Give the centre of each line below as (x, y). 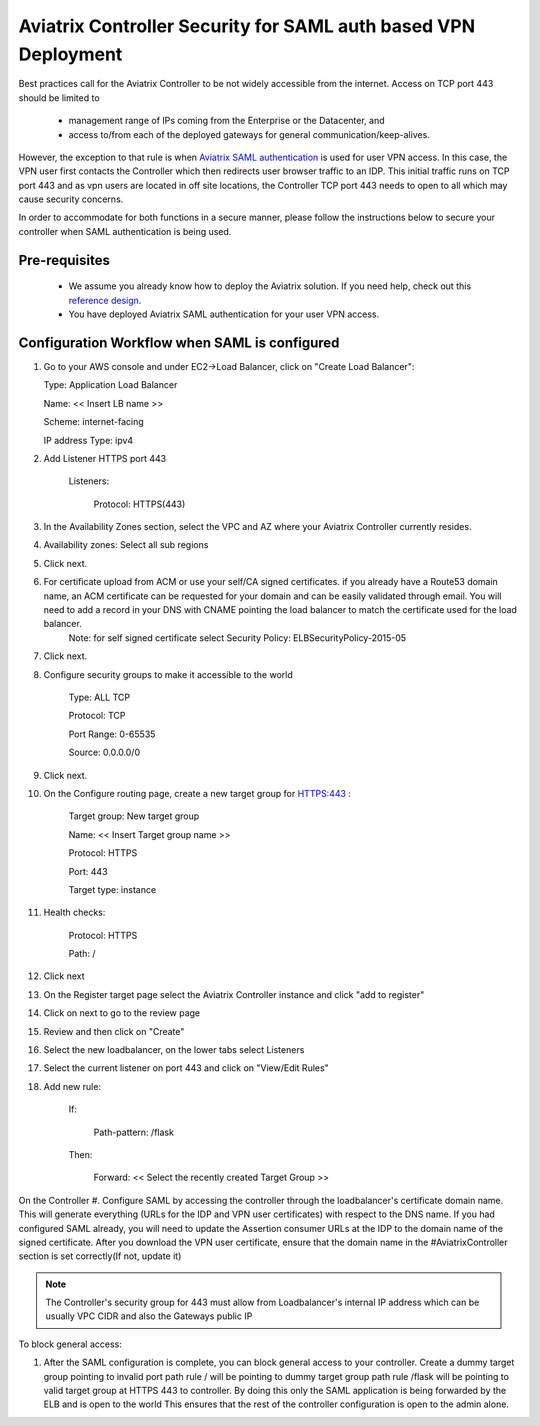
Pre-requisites (64, 260)
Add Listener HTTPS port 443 (105, 458)
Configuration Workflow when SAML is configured (179, 342)
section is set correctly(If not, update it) (100, 1256)
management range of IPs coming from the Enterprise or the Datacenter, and (226, 121)
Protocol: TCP (97, 716)
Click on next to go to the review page (122, 1013)
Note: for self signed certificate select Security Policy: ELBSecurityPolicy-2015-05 (237, 637)
